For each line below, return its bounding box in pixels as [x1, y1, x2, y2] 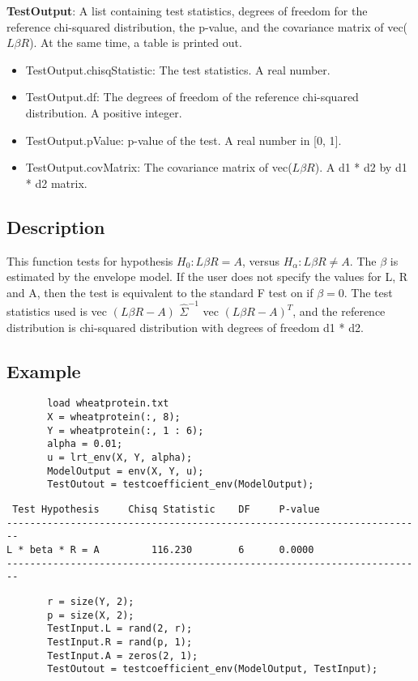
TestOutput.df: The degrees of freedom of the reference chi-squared [25, 88, 359, 105]
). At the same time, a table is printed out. [29, 34, 242, 51]
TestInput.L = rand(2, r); [47, 623, 193, 635]
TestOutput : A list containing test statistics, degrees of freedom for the [6, 2, 368, 19]
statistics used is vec [6, 303, 108, 320]
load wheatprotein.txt [47, 398, 169, 410]
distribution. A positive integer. [25, 104, 182, 121]
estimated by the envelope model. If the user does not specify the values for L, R [6, 268, 408, 285]
